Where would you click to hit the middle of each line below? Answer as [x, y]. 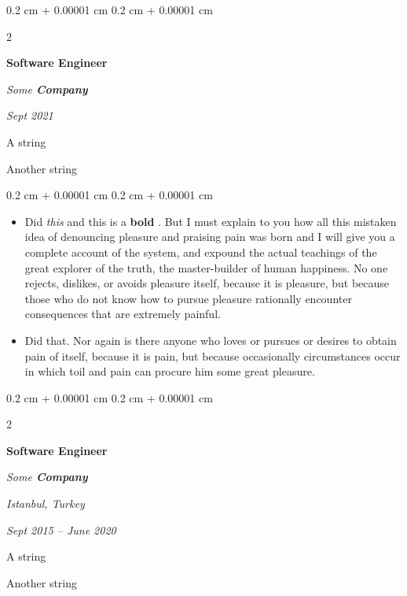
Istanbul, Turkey [46, 503]
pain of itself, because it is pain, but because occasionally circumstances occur [213, 355]
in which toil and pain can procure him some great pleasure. [170, 371]
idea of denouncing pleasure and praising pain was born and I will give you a [210, 237]
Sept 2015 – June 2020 [61, 529]
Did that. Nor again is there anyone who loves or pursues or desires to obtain [211, 340]
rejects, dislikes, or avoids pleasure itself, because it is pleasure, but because [207, 283]
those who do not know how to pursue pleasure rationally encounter [188, 298]
